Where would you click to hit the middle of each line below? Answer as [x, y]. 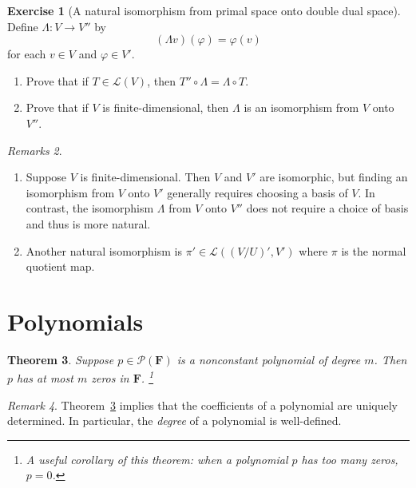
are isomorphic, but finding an [334, 177]
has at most [45, 378]
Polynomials [75, 321]
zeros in [110, 378]
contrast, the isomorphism [90, 208]
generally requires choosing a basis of [258, 192]
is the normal [374, 250]
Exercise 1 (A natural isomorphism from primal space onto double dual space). [204, 10]
